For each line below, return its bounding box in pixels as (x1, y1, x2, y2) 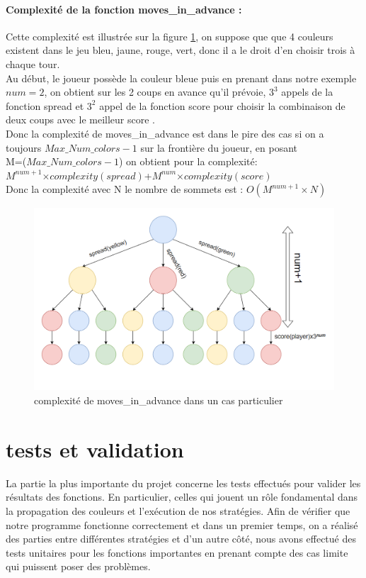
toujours (6, 140, 42, 155)
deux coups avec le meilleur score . (6, 112, 155, 127)
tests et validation (6, 434, 184, 463)
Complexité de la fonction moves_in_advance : (6, 1, 242, 16)
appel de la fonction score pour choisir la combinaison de (99, 98, 345, 113)
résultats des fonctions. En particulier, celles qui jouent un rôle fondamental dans (6, 489, 358, 504)
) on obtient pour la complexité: (118, 154, 258, 169)
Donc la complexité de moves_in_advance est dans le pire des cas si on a (6, 126, 324, 140)
